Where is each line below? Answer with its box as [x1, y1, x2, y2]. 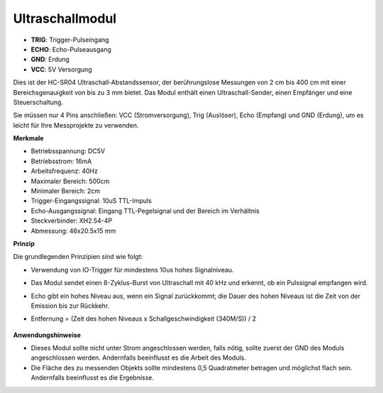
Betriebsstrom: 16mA [30, 157, 92, 165]
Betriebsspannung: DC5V [30, 147, 106, 155]
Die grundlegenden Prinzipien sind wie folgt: [13, 253, 143, 261]
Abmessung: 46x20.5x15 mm [30, 226, 116, 235]
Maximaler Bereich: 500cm [30, 177, 110, 185]
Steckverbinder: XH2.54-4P [30, 216, 113, 225]
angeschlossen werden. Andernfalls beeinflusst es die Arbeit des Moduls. [30, 353, 247, 362]
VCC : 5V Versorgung [30, 65, 92, 74]
